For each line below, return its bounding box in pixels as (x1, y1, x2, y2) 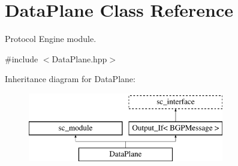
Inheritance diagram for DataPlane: (5, 73, 135, 85)
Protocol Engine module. (5, 32, 97, 45)
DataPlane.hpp (52, 52, 107, 65)
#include (5, 52, 38, 65)
